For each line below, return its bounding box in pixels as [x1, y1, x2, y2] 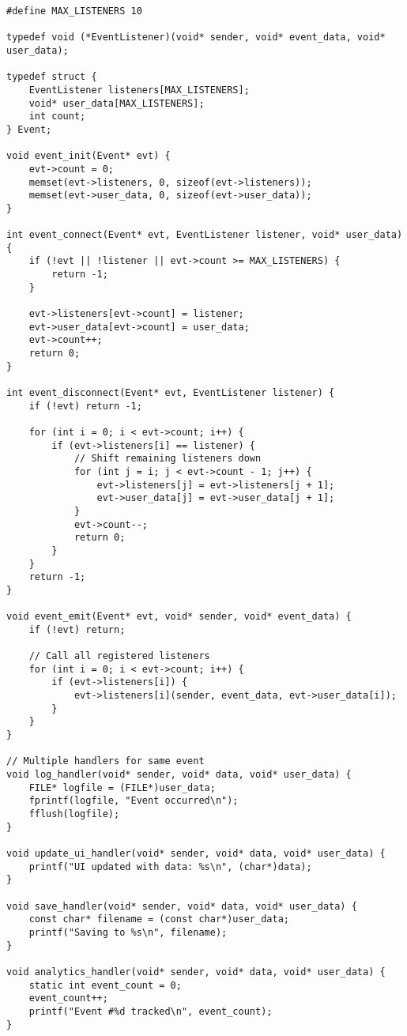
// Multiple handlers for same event [6, 755, 205, 767]
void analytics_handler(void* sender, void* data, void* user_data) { [6, 966, 386, 978]
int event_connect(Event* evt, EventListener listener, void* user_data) [6, 229, 403, 241]
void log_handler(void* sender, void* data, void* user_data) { [6, 769, 352, 781]
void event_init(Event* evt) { [6, 150, 171, 162]
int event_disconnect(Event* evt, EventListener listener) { [6, 387, 335, 399]
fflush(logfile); [28, 808, 120, 820]
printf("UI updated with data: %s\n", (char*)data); [28, 861, 312, 872]
